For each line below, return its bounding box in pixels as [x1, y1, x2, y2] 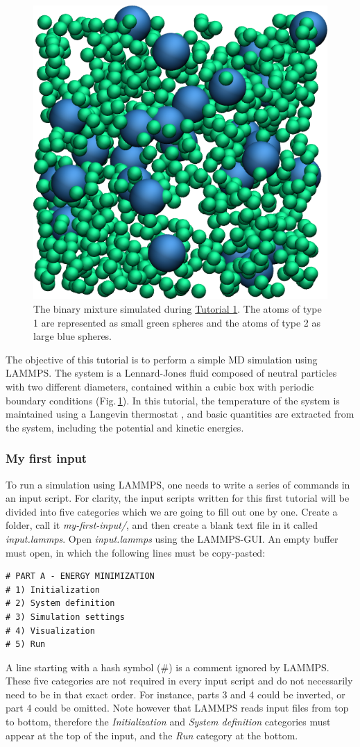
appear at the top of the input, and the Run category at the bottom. [6, 728, 298, 742]
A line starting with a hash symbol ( [6, 659, 161, 674]
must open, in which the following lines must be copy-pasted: [6, 545, 266, 559]
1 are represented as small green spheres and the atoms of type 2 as [33, 315, 321, 329]
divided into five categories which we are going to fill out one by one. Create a [6, 504, 338, 518]
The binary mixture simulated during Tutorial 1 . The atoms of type [33, 302, 322, 316]
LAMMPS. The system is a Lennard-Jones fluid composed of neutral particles [6, 366, 337, 380]
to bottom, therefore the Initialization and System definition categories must [6, 714, 331, 729]
